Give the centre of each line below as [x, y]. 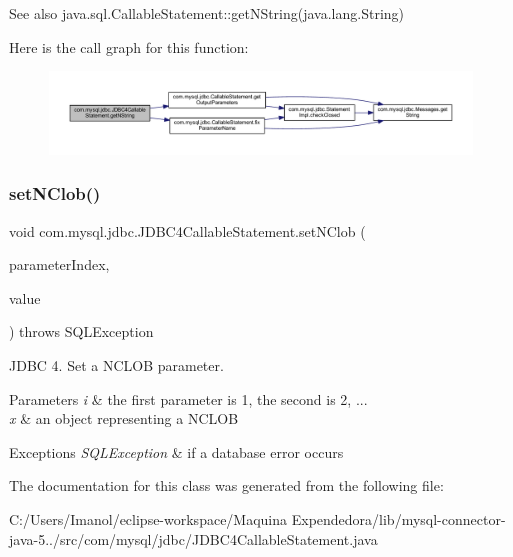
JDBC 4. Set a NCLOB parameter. [116, 365]
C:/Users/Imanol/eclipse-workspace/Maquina [148, 518]
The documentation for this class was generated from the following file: [226, 485]
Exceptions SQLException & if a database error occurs [176, 451]
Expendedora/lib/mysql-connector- [398, 518]
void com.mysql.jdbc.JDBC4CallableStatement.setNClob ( [187, 230]
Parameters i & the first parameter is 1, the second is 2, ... [188, 398]
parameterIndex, [59, 264]
